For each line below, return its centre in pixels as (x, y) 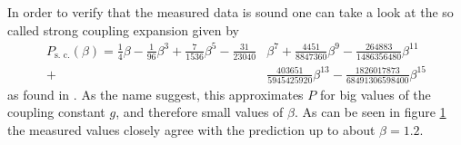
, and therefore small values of (200, 112)
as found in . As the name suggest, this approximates (155, 94)
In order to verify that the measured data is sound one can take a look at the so (230, 12)
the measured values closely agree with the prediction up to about (191, 130)
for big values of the (375, 94)
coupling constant (56, 112)
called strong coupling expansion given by (123, 29)
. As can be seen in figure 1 (370, 112)
